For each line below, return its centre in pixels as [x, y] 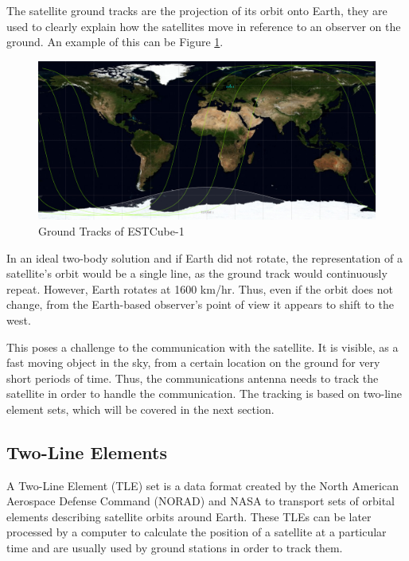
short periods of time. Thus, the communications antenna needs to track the [193, 378]
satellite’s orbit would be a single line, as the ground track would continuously [197, 273]
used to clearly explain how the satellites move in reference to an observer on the [204, 26]
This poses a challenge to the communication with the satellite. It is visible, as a [203, 347]
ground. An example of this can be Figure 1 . [115, 42]
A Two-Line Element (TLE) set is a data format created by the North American [203, 485]
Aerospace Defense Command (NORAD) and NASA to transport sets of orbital [201, 501]
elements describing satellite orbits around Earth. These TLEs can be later [189, 516]
